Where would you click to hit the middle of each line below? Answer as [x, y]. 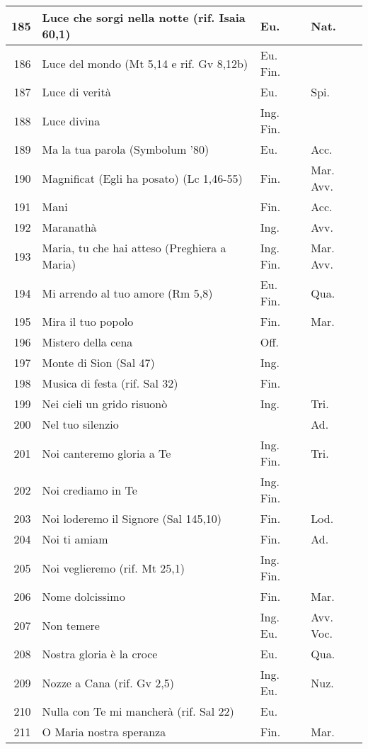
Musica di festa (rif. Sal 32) [110, 383]
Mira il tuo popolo [88, 321]
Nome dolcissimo [84, 596]
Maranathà [69, 227]
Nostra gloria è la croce [100, 654]
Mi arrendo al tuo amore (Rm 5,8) [127, 293]
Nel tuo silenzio [80, 424]
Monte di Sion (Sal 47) [98, 362]
